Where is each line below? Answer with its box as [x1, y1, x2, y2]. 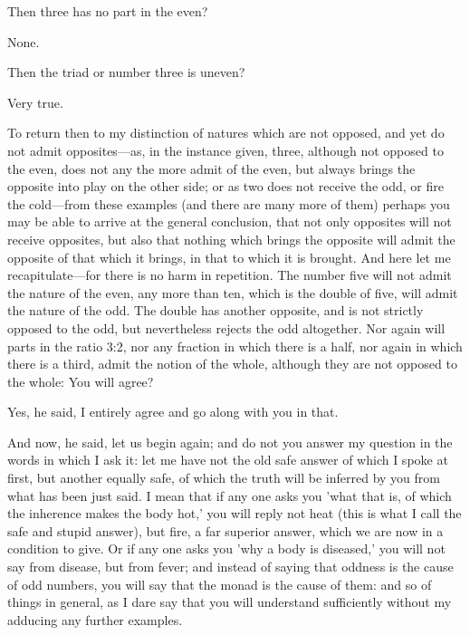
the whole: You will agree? [7, 371, 154, 390]
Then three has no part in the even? [7, 2, 208, 20]
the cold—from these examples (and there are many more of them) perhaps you [7, 194, 450, 213]
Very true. [7, 92, 63, 111]
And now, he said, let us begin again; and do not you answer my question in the [7, 432, 453, 451]
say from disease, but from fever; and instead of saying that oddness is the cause [7, 557, 454, 576]
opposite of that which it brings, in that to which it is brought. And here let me [7, 247, 451, 266]
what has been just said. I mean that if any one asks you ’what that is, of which [7, 486, 452, 505]
